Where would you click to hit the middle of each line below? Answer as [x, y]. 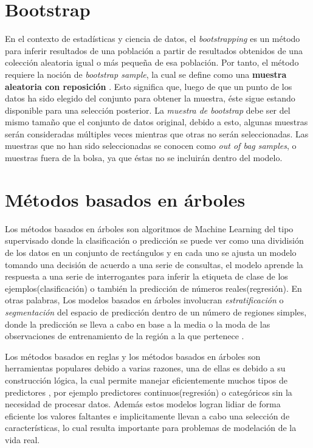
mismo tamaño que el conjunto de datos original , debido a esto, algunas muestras [156, 122]
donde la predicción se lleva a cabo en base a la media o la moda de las [138, 324]
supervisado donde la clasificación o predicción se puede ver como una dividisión [154, 240]
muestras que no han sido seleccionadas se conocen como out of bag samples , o [151, 146]
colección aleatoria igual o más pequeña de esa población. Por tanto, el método [152, 62]
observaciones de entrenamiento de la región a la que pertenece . [125, 336]
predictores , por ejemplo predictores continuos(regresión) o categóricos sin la [149, 392]
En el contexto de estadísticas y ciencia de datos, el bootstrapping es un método [153, 39]
